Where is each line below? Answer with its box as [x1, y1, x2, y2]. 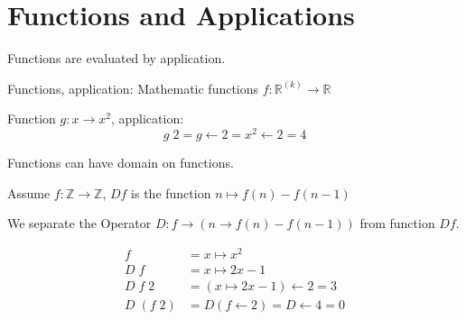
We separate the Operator [7, 214, 152, 233]
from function [359, 214, 435, 233]
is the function [131, 183, 211, 202]
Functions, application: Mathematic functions [7, 78, 259, 97]
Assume [7, 183, 51, 202]
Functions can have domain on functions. [7, 152, 234, 171]
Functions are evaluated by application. [7, 49, 226, 68]
